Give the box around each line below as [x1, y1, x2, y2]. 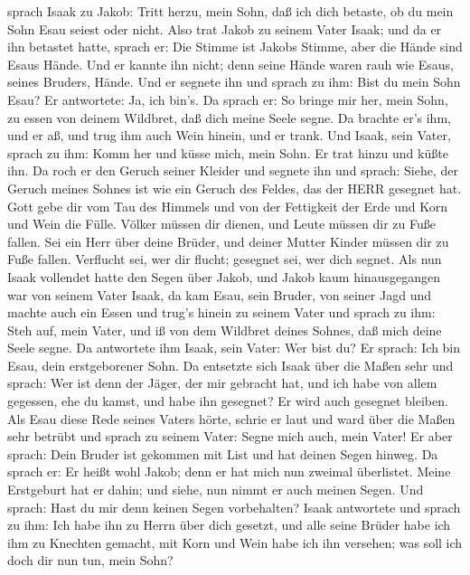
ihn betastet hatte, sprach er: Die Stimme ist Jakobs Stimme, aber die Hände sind [7, 37, 463, 56]
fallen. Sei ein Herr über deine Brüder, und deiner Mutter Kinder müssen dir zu [7, 231, 449, 250]
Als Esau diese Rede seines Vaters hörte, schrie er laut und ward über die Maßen [7, 409, 456, 428]
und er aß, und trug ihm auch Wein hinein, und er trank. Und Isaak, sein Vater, [7, 126, 451, 145]
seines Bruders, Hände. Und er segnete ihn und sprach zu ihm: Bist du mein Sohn [7, 72, 461, 91]
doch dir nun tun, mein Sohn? [7, 551, 174, 570]
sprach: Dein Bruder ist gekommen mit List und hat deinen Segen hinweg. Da [7, 444, 438, 463]
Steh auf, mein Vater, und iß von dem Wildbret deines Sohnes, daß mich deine [7, 320, 442, 339]
